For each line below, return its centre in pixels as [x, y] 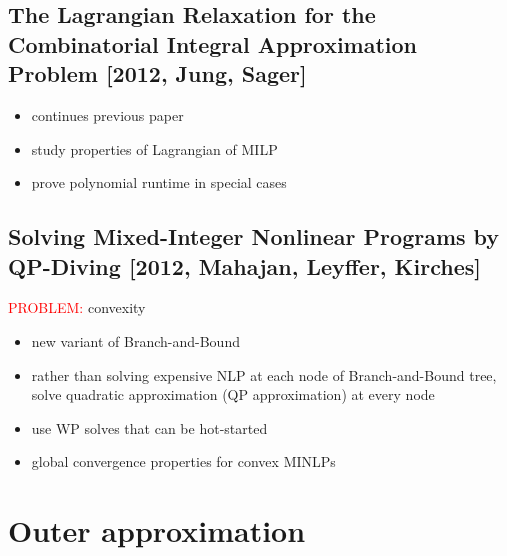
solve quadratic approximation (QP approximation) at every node [233, 394]
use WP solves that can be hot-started [149, 427]
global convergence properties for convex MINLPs [183, 461]
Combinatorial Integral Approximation [213, 43]
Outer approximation [157, 530]
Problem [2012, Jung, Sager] [157, 73]
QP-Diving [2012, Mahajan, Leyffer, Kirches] [244, 265]
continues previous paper [107, 114]
